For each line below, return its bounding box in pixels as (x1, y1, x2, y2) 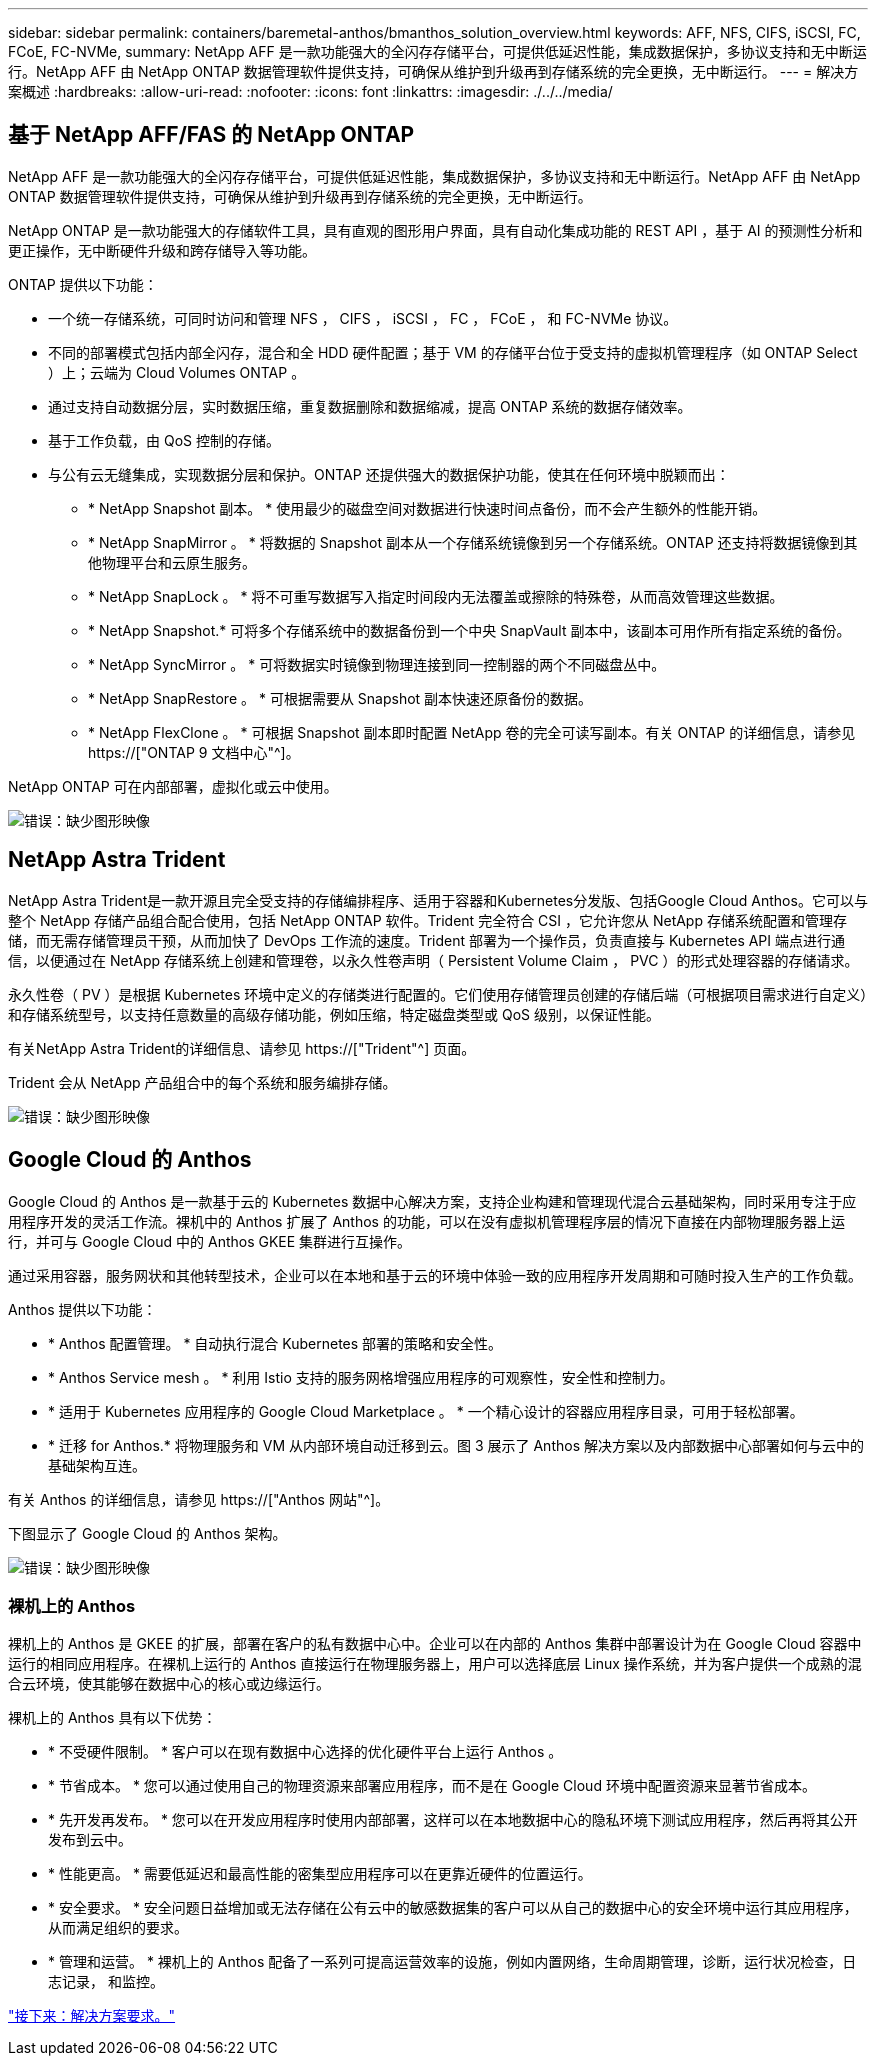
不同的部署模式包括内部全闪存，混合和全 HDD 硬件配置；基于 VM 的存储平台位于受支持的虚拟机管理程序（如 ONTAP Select (48, 343, 858, 361)
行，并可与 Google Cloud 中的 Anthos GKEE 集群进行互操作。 (8, 1232, 412, 1250)
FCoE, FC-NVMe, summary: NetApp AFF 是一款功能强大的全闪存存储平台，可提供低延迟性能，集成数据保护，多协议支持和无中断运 (8, 43, 867, 60)
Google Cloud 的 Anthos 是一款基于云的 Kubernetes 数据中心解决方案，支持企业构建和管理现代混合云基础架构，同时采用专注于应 (8, 1192, 857, 1210)
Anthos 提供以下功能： (8, 1300, 157, 1318)
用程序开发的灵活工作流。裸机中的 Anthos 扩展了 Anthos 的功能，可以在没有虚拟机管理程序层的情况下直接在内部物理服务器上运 (8, 1212, 845, 1230)
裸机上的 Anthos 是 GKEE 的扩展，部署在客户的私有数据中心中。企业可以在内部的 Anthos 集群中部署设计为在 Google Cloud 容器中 (8, 1635, 862, 1653)
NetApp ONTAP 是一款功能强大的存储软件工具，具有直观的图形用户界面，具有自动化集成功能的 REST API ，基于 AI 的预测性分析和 (8, 221, 863, 239)
